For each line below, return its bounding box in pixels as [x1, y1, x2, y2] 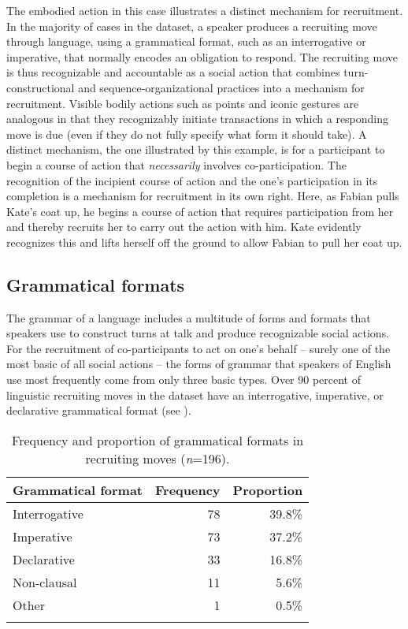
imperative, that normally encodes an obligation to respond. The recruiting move [6, 48, 398, 65]
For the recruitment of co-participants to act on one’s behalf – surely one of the [6, 340, 391, 356]
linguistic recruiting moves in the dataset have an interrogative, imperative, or [6, 386, 384, 403]
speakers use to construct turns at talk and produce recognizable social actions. [6, 325, 390, 341]
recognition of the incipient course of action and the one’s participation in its [6, 172, 378, 188]
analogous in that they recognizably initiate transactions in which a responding [6, 110, 389, 127]
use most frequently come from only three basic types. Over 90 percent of [6, 371, 362, 388]
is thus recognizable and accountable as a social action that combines [6, 64, 340, 80]
